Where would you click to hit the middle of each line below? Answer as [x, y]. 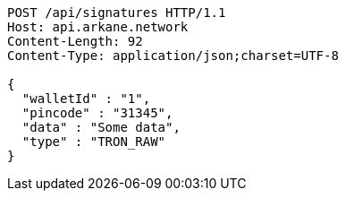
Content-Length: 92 [75, 41]
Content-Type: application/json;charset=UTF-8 [173, 56]
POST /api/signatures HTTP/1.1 [117, 13]
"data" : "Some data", [101, 127]
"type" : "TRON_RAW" [94, 142]
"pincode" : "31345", [97, 113]
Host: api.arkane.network [98, 27]
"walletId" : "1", [86, 99]
